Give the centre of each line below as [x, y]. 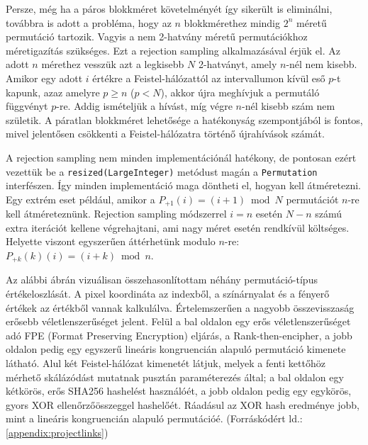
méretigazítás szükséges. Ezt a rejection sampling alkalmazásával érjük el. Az [173, 50]
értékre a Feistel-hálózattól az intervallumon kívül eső [209, 78]
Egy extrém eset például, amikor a [80, 199]
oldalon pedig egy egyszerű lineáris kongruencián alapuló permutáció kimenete [176, 349]
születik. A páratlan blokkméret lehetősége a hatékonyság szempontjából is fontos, [184, 119]
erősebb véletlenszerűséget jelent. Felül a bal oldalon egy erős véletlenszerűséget [178, 321]
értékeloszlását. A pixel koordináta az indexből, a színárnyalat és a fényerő [168, 294]
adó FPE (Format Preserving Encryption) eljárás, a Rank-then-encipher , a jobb [179, 335]
